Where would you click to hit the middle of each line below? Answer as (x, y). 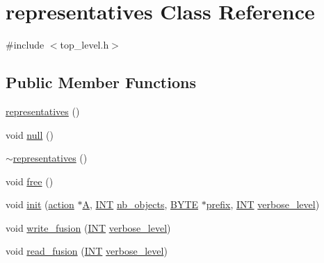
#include (25, 45)
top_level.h (84, 45)
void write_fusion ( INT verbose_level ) (88, 227)
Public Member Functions (101, 82)
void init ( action (40, 204)
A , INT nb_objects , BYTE (140, 204)
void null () (30, 134)
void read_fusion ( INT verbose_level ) (87, 251)
